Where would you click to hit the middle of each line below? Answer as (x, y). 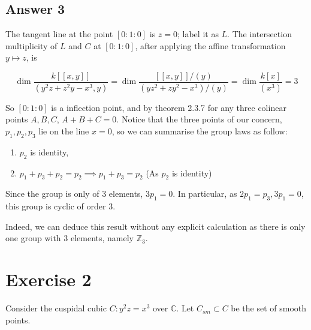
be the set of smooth (269, 308)
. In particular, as (205, 193)
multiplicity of (31, 45)
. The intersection (259, 34)
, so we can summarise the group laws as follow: (200, 131)
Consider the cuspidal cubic (56, 308)
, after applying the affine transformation (210, 45)
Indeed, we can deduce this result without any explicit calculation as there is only (155, 226)
